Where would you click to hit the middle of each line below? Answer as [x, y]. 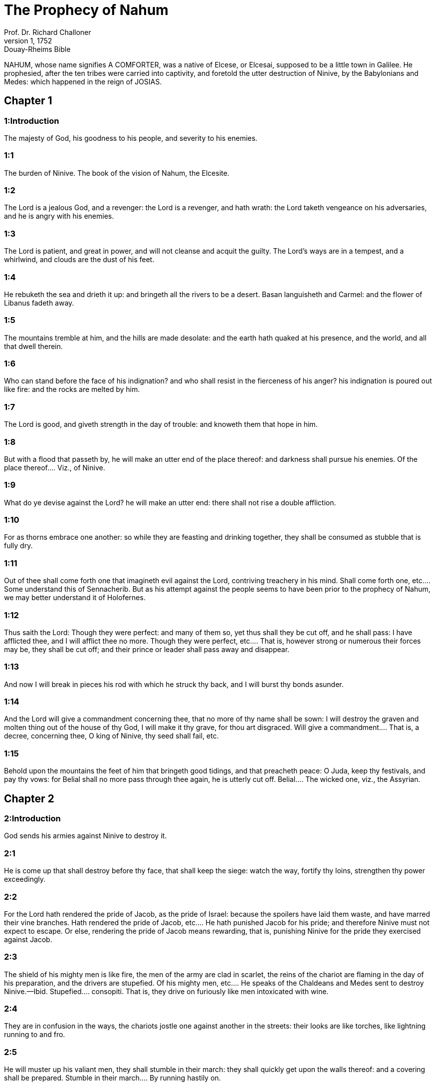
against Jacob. [28, 939]
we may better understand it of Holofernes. [75, 598]
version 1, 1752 [28, 40]
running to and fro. [35, 1035]
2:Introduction [32, 819]
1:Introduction [32, 121]
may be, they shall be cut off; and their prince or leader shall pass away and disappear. [147, 649]
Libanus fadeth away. [39, 303]
